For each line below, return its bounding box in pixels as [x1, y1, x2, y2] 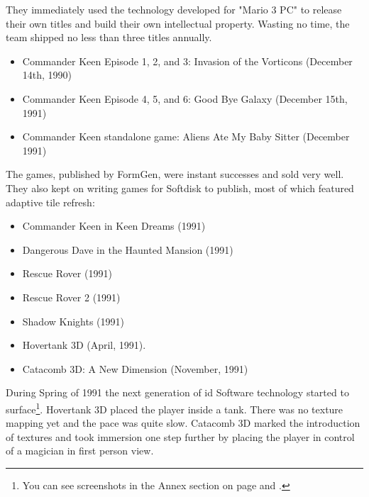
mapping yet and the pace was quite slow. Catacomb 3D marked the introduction [6, 415, 360, 430]
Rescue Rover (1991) [22, 266, 112, 281]
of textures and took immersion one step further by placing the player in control [6, 429, 355, 444]
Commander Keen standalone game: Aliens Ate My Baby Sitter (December [22, 129, 350, 144]
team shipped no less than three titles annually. [6, 30, 212, 45]
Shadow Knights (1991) [22, 313, 125, 328]
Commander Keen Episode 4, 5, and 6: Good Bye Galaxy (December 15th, [22, 91, 348, 106]
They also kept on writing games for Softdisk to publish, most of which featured [6, 180, 354, 195]
